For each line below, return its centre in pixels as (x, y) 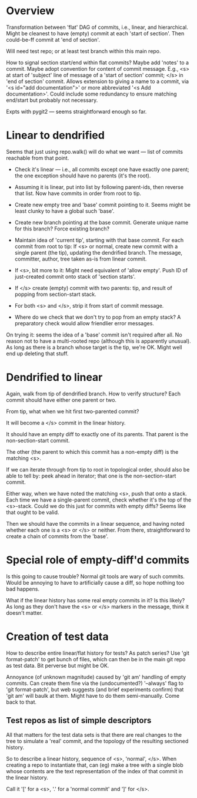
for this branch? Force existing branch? (62, 229)
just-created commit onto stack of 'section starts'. (75, 276)
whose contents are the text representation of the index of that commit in (95, 771)
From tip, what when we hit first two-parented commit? (73, 411)
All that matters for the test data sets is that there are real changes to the (94, 734)
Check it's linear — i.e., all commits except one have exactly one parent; (102, 169)
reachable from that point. (38, 158)
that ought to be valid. (33, 512)
